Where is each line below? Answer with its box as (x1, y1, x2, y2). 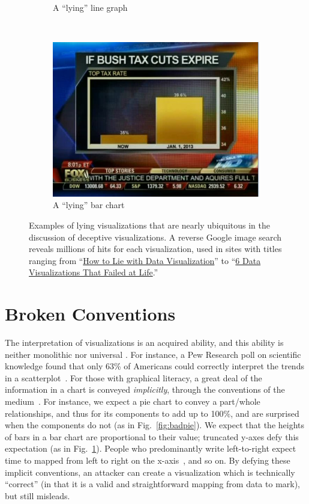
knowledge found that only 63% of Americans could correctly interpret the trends (5, 360, 304, 372)
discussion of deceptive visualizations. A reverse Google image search (29, 230, 282, 243)
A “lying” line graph (53, 1, 128, 13)
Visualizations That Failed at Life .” (29, 266, 158, 278)
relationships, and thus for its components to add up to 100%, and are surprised (5, 407, 299, 419)
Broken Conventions (5, 301, 176, 326)
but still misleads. (5, 489, 70, 502)
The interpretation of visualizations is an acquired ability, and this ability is (5, 336, 284, 348)
